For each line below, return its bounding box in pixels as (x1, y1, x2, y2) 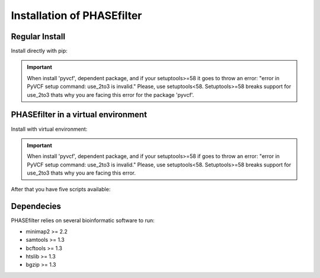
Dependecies (11, 201, 62, 211)
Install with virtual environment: (11, 125, 88, 132)
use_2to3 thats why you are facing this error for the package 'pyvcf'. (27, 91, 194, 98)
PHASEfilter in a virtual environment (11, 110, 148, 120)
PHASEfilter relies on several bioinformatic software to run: (11, 217, 155, 224)
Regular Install (11, 31, 65, 42)
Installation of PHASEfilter (11, 9, 142, 22)
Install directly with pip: (11, 48, 68, 55)
